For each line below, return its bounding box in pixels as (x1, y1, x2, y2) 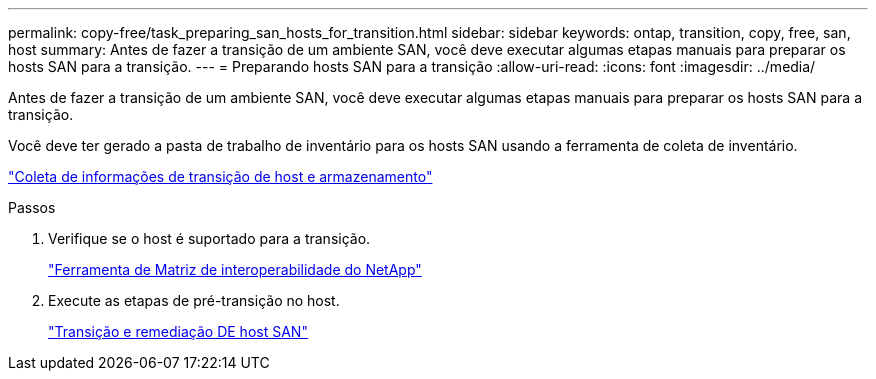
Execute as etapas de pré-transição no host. (48, 292, 340, 309)
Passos (8, 199, 56, 216)
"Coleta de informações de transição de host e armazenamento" (8, 168, 433, 185)
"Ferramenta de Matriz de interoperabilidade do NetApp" (48, 261, 422, 278)
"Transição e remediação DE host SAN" (48, 323, 308, 340)
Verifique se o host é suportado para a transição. (48, 230, 371, 247)
